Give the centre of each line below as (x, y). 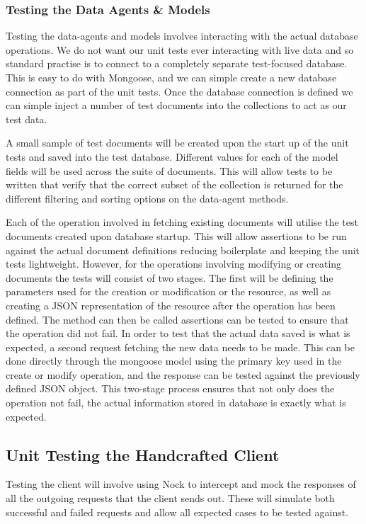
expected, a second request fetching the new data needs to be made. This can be (181, 347)
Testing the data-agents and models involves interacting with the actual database (182, 36)
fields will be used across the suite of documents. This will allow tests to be (169, 170)
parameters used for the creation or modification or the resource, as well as (168, 291)
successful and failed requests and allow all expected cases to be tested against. (177, 512)
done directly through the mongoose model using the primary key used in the (174, 361)
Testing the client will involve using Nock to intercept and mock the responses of (181, 484)
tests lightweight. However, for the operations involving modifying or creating (174, 264)
